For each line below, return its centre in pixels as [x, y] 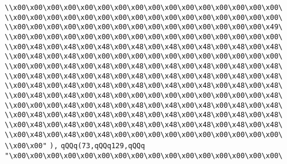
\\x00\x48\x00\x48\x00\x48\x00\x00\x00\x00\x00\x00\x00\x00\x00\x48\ [144, 95]
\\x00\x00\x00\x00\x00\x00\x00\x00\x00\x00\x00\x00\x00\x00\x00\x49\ [144, 27]
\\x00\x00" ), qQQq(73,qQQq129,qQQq [75, 146]
